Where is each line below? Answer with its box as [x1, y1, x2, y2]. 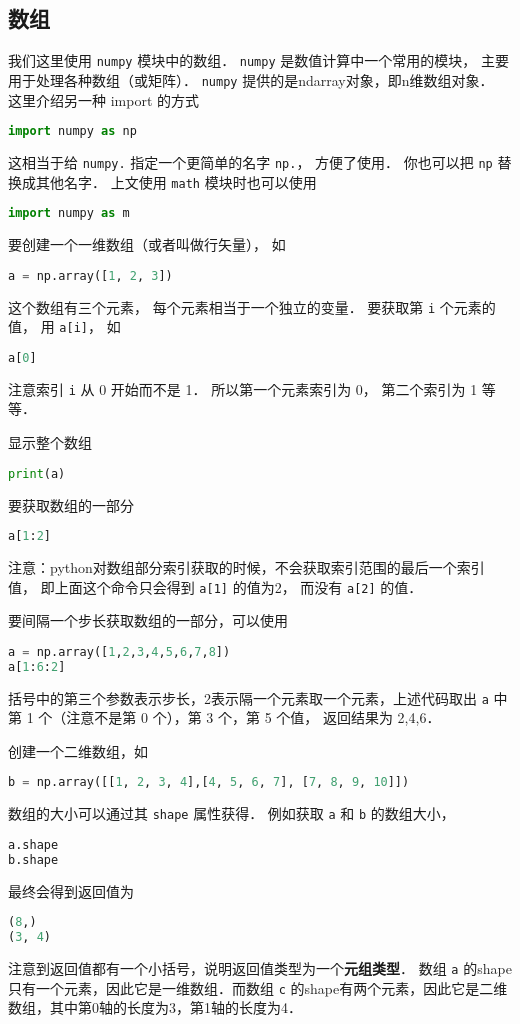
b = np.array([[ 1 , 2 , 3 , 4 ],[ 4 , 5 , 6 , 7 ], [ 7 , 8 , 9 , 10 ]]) [8, 775, 410, 790]
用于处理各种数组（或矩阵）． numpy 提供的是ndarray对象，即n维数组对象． [8, 69, 494, 90]
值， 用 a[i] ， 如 [8, 316, 121, 337]
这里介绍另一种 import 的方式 [8, 89, 199, 110]
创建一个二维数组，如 [8, 740, 148, 761]
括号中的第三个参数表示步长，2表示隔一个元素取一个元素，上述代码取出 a [8, 687, 489, 708]
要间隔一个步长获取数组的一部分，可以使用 [8, 610, 288, 631]
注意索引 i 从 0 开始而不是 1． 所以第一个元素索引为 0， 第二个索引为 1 [8, 378, 478, 399]
